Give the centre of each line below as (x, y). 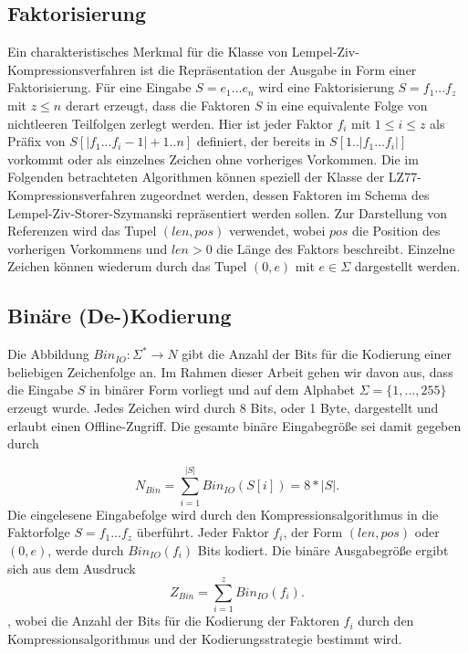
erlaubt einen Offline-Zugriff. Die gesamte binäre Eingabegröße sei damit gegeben (234, 425)
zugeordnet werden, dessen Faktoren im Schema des (285, 194)
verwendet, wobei (277, 231)
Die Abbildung (48, 354)
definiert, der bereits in (261, 141)
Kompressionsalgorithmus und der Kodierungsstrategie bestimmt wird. (205, 638)
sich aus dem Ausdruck (72, 568)
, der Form (313, 532)
